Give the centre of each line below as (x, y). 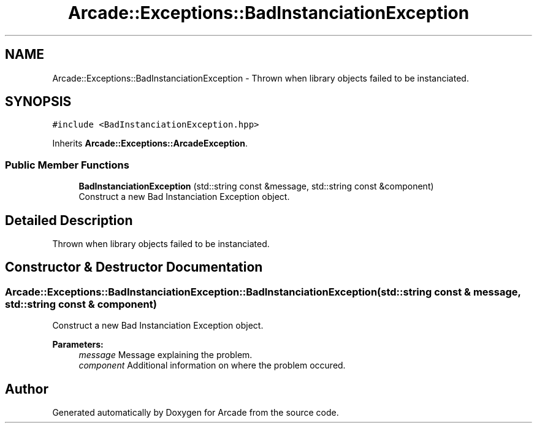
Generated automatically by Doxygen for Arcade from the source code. (196, 413)
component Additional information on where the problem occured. (212, 365)
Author (27, 389)
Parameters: (78, 345)
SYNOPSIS (38, 102)
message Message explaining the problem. (166, 355)
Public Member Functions (67, 165)
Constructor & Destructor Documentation (134, 267)
